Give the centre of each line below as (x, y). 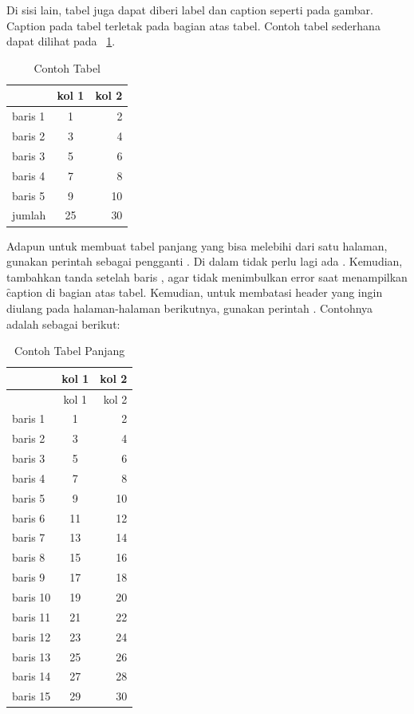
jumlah (29, 215)
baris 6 (29, 517)
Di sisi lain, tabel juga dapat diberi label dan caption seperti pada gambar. (190, 10)
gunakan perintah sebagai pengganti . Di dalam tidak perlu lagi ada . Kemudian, (205, 261)
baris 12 (32, 636)
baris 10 (32, 596)
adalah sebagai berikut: (63, 323)
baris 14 (32, 676)
